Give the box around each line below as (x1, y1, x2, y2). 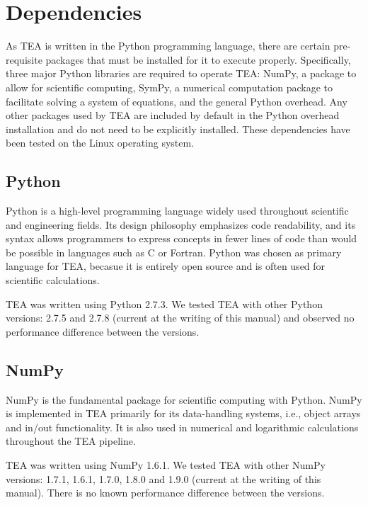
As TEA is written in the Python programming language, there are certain (6, 38, 330, 53)
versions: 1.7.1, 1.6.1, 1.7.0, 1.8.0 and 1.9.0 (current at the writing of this (6, 471, 321, 486)
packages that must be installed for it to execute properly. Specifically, (45, 52, 351, 67)
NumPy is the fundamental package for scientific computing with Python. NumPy (6, 392, 362, 407)
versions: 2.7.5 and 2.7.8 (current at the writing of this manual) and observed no (6, 310, 355, 325)
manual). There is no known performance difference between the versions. (6, 485, 325, 500)
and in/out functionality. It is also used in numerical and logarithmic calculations (6, 419, 359, 434)
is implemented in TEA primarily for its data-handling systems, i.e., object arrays (6, 406, 361, 421)
